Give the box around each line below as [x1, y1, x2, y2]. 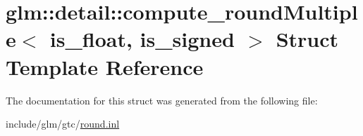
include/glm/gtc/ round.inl [6, 116, 120, 131]
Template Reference [6, 52, 204, 81]
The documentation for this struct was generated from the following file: [6, 93, 318, 107]
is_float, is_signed [49, 25, 235, 53]
